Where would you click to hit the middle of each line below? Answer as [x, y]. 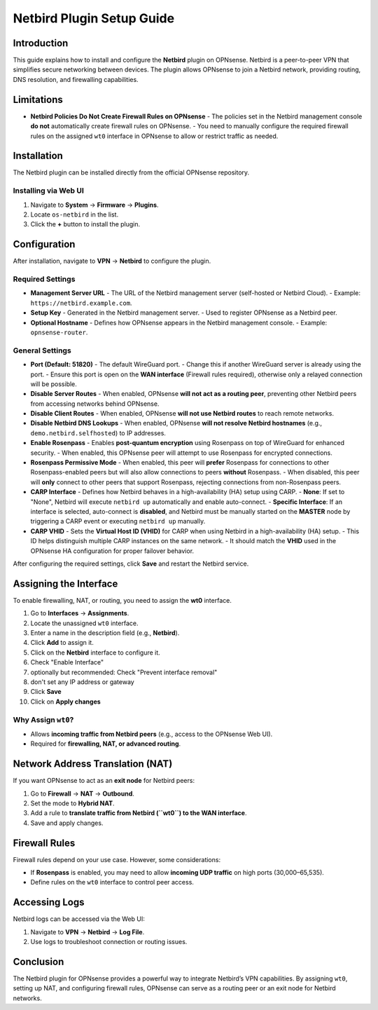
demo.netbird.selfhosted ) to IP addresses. [98, 433]
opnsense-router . [59, 332]
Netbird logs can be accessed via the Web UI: [79, 919]
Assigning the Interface [65, 584]
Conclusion [38, 961]
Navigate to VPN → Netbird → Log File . [87, 931]
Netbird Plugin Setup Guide [94, 18]
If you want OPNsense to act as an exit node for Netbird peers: [104, 781]
